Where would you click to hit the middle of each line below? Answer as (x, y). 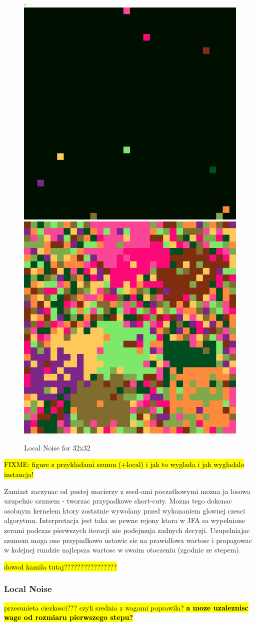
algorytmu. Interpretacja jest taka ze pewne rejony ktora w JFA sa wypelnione (125, 520)
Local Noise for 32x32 (57, 447)
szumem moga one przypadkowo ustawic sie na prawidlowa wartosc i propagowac (128, 540)
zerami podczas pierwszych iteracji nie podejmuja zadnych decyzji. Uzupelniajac (127, 530)
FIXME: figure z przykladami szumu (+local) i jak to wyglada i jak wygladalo (124, 464)
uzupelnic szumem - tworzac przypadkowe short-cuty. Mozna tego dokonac (118, 501)
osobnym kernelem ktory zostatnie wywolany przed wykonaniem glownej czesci (125, 510)
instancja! (19, 474)
